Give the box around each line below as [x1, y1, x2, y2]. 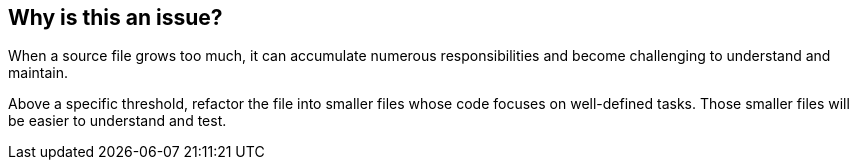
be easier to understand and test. [8, 112, 227, 130]
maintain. [8, 64, 68, 82]
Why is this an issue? [8, 5, 223, 30]
